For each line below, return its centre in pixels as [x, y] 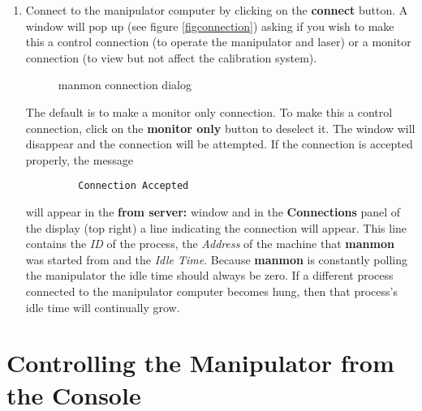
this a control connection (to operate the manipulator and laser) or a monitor [218, 42]
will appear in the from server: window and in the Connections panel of [213, 212]
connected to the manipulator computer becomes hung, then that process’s [211, 291]
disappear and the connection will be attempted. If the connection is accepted [219, 144]
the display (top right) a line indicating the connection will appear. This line [216, 227]
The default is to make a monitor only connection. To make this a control [209, 111]
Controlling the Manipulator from [200, 363]
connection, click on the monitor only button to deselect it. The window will [220, 128]
